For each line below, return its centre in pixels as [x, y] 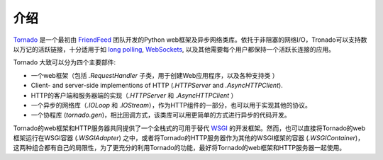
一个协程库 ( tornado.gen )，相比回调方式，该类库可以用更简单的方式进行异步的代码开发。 [161, 115]
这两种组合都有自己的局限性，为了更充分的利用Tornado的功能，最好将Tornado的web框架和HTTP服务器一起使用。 [179, 148]
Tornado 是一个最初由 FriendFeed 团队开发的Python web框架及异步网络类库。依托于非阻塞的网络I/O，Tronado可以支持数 [190, 40]
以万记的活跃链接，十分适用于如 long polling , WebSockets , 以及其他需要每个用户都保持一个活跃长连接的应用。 [174, 49]
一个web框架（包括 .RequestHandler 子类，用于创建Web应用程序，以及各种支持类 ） [155, 75]
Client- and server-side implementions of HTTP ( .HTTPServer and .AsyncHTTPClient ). [157, 86]
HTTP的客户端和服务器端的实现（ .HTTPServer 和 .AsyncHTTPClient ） [134, 95]
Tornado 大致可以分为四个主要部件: [65, 62]
